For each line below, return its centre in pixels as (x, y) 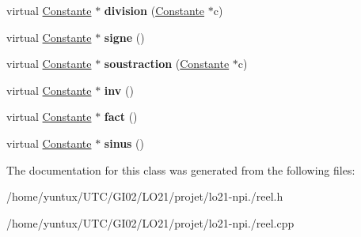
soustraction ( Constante (167, 64)
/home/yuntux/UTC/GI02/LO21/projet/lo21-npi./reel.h (145, 196)
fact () (121, 117)
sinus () (124, 143)
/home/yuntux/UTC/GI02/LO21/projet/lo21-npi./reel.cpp (150, 222)
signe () (124, 37)
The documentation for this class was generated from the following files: (181, 169)
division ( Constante (154, 10)
